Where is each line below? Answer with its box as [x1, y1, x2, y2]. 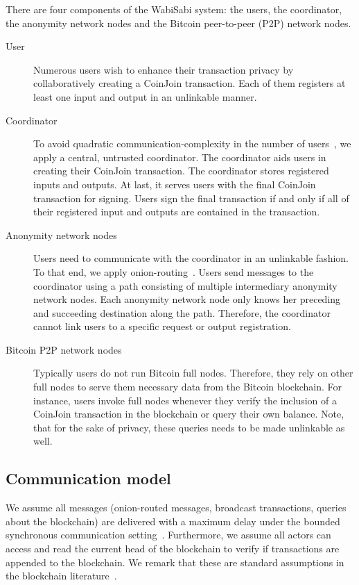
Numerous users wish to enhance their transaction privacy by [33, 62, 294, 76]
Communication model [6, 468, 171, 489]
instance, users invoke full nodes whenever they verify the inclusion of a [33, 393, 338, 407]
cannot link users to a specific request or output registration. [33, 319, 291, 333]
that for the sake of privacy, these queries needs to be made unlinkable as [33, 420, 345, 434]
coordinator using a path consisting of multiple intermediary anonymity [33, 278, 338, 292]
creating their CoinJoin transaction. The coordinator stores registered [33, 163, 329, 178]
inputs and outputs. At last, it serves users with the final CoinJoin [33, 176, 316, 191]
